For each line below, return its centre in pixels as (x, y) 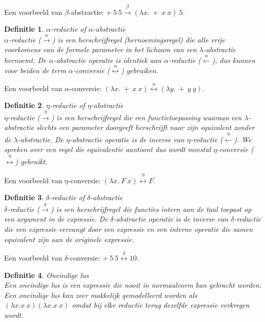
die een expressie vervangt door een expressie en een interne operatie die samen (129, 229)
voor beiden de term (35, 70)
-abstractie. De (41, 139)
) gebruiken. (140, 70)
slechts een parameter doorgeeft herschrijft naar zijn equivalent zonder (146, 127)
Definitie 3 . (24, 197)
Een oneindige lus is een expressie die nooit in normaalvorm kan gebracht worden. (133, 285)
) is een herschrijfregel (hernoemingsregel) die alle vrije (138, 39)
